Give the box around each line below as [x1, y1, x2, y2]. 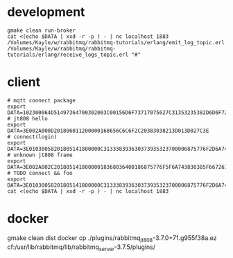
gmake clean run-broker [7, 27, 76, 34]
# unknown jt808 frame [7, 151, 73, 158]
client [7, 74, 41, 90]
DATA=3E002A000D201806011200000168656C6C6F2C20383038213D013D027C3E [7, 127, 209, 134]
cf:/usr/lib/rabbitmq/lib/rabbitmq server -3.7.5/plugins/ [7, 243, 156, 252]
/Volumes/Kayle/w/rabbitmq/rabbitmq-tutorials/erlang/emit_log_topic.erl [7, 39, 225, 46]
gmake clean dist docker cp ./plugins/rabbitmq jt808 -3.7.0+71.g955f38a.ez [7, 233, 217, 243]
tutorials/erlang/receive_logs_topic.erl [7, 51, 129, 58]
